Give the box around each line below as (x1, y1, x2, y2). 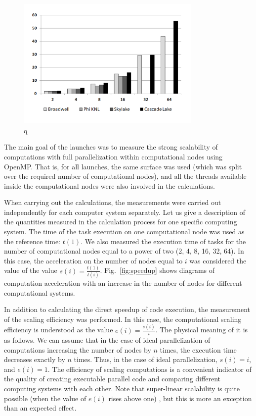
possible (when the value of (4, 393, 86, 403)
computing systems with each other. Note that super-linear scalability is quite (4, 383, 240, 394)
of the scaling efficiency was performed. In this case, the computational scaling (4, 313, 242, 324)
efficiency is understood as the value (4, 324, 113, 335)
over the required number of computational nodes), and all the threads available (4, 171, 247, 181)
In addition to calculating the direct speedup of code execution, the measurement (4, 304, 251, 314)
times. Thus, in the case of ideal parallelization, (74, 354, 217, 364)
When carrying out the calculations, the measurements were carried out (4, 197, 221, 208)
